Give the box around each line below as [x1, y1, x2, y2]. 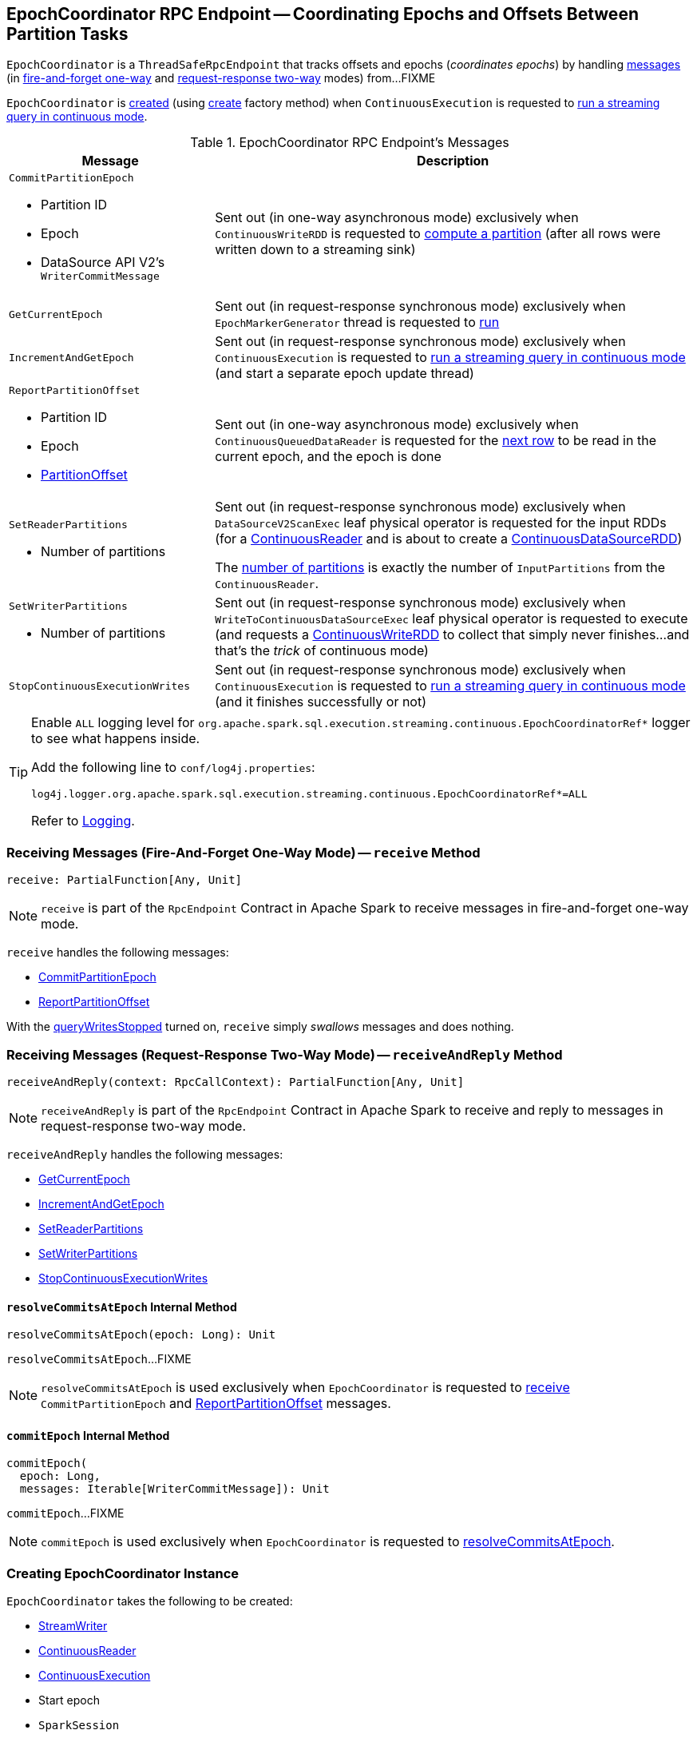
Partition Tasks [6, 24, 129, 44]
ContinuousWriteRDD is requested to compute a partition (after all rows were [215, 225, 661, 242]
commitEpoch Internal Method [6, 1428, 170, 1442]
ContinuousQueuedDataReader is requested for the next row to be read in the [215, 432, 656, 448]
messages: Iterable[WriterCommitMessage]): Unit [19, 1482, 330, 1496]
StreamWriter [38, 1619, 108, 1633]
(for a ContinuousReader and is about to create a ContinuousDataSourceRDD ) [215, 531, 683, 547]
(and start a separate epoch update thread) [215, 365, 474, 382]
